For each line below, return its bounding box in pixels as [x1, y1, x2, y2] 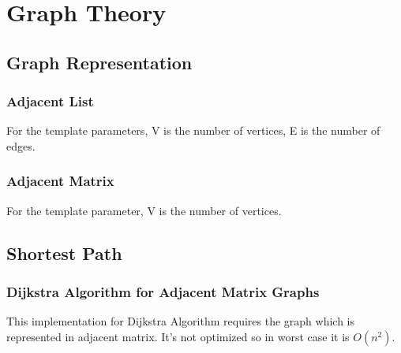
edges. [6, 137, 36, 154]
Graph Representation [6, 50, 193, 74]
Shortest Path [6, 240, 122, 265]
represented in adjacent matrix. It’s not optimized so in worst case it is [6, 328, 350, 344]
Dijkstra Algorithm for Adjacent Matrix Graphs [6, 282, 320, 302]
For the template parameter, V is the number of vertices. [6, 202, 282, 218]
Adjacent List [6, 91, 94, 111]
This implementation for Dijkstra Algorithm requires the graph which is [6, 313, 354, 329]
